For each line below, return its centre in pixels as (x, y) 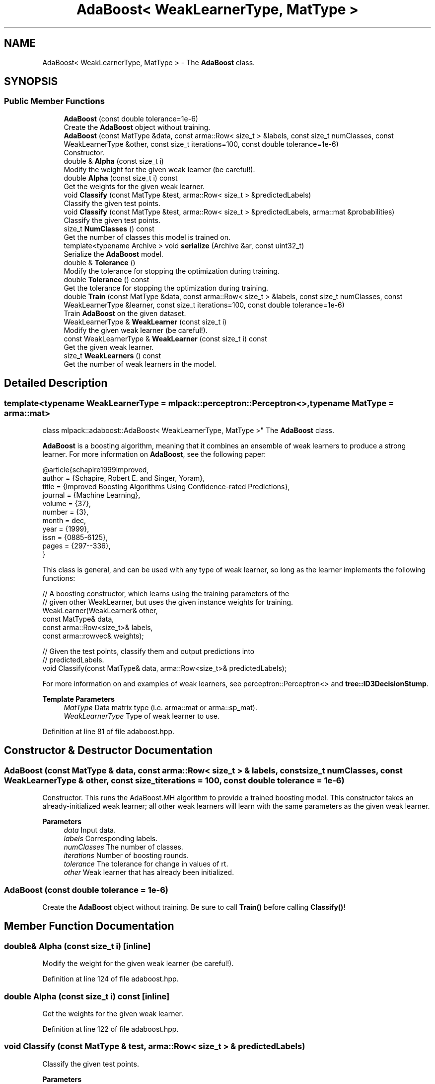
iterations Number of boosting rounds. (126, 856)
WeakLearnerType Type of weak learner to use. (142, 716)
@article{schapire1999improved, (96, 470)
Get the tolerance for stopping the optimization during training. (166, 288)
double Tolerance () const (107, 279)
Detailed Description (56, 383)
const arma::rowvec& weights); (93, 636)
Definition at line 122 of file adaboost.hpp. (110, 1029)
